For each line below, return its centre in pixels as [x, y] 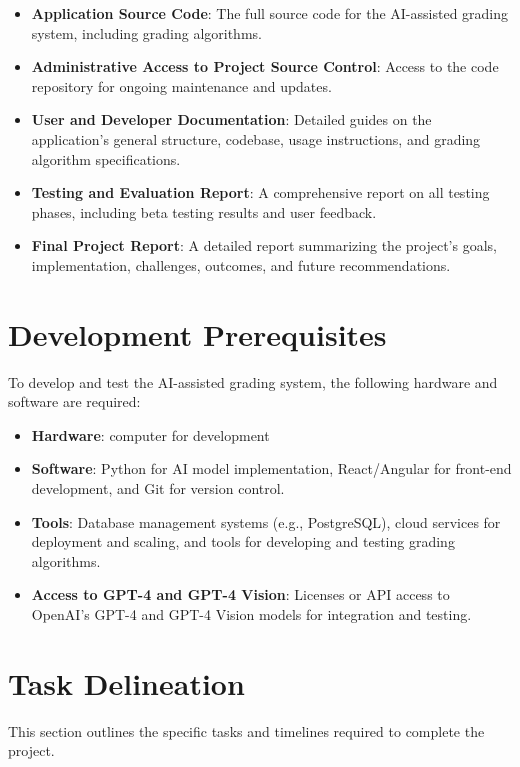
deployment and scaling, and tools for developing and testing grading [243, 541]
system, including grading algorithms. [146, 32]
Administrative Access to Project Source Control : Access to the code [265, 66]
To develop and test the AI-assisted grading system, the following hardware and [253, 381]
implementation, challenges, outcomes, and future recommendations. [241, 264]
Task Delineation [126, 682]
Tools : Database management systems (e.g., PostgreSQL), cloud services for [266, 521]
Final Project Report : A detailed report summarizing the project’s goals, [264, 245]
